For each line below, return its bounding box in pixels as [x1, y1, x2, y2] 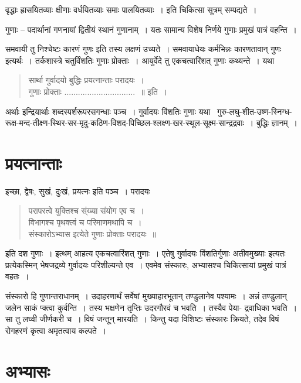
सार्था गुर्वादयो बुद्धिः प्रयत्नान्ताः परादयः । [28, 74, 144, 86]
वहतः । [5, 270, 29, 282]
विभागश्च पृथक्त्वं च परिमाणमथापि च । [28, 216, 142, 228]
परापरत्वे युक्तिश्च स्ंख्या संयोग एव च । [28, 204, 145, 217]
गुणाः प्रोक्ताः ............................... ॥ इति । [28, 85, 168, 97]
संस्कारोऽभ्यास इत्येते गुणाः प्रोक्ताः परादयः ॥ [28, 227, 157, 240]
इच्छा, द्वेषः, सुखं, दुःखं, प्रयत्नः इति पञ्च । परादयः [5, 184, 150, 197]
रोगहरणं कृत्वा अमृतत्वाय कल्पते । [5, 324, 107, 336]
